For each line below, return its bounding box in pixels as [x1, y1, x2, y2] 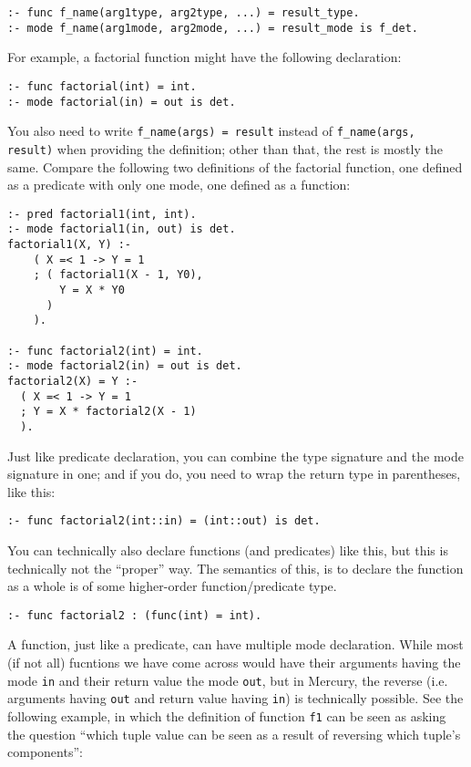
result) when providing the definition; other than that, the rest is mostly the [7, 139, 443, 158]
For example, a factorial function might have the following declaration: [7, 47, 402, 67]
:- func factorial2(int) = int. [7, 344, 203, 358]
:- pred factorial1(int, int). [7, 207, 197, 221]
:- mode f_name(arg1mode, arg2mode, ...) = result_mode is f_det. [7, 21, 419, 35]
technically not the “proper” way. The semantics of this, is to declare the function [7, 558, 464, 577]
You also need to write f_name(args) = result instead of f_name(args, [7, 121, 415, 140]
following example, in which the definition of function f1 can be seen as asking [7, 706, 446, 725]
